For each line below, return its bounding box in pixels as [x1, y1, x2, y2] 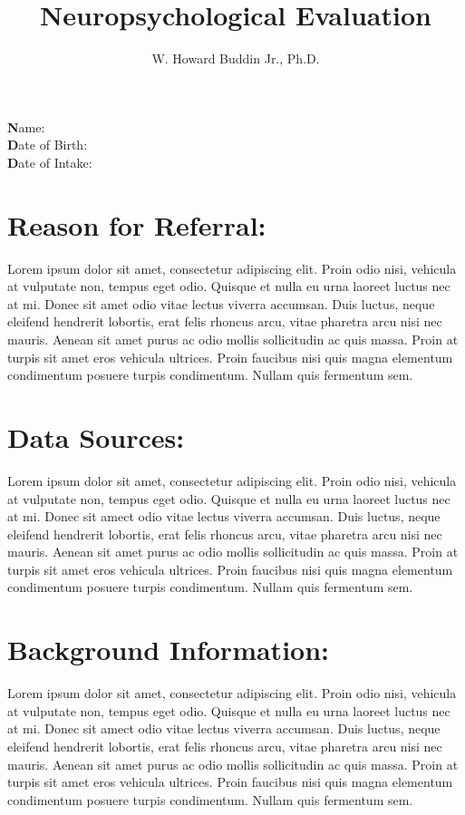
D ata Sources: [7, 418, 185, 455]
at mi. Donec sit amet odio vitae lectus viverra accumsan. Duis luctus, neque [7, 294, 435, 313]
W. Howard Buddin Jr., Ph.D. [151, 49, 320, 68]
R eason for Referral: [7, 206, 266, 243]
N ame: [7, 117, 45, 136]
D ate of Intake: [7, 152, 92, 171]
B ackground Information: [7, 631, 329, 668]
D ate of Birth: [7, 135, 88, 154]
